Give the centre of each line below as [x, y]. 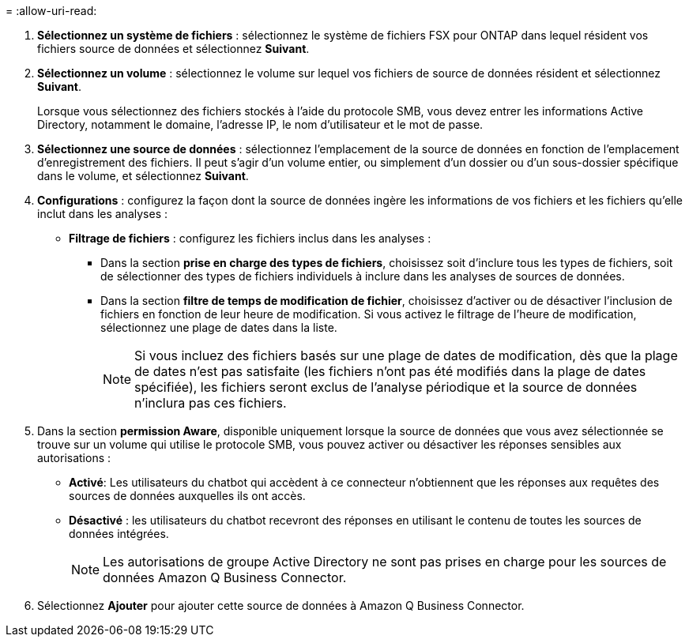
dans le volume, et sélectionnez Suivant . [143, 176]
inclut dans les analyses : [102, 214]
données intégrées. [119, 534]
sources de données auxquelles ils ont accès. [187, 496]
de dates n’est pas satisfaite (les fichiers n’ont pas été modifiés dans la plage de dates [390, 371]
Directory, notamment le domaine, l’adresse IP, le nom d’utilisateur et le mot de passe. [260, 124]
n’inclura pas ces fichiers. [211, 403]
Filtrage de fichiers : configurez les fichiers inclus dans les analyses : [250, 238]
